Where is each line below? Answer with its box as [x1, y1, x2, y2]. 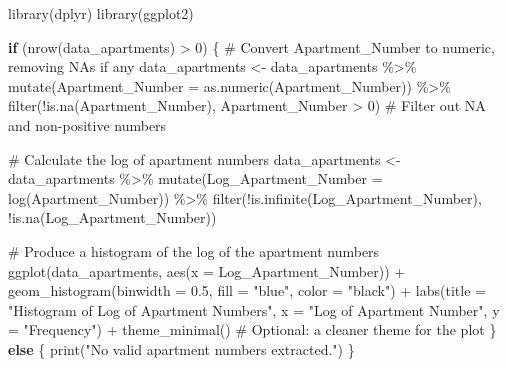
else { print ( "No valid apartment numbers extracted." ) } [8, 338, 355, 359]
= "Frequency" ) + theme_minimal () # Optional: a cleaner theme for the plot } [8, 319, 497, 340]
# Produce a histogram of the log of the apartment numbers [8, 240, 380, 261]
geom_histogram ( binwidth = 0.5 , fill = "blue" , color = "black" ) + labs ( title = [8, 280, 486, 301]
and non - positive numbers [8, 114, 167, 135]
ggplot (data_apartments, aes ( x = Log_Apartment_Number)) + [8, 260, 406, 281]
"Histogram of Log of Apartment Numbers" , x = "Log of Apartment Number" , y [8, 299, 500, 320]
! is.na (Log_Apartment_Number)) [8, 207, 217, 228]
